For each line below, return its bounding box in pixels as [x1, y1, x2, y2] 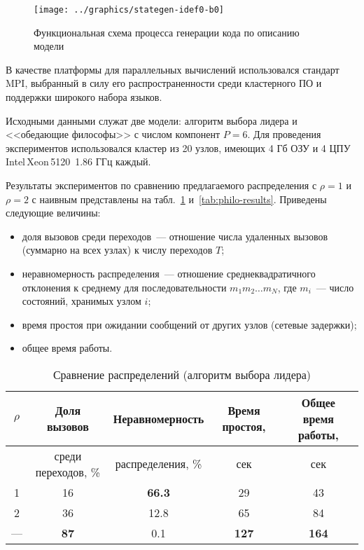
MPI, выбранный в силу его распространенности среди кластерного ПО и [6, 76, 322, 90]
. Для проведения [247, 127, 321, 142]
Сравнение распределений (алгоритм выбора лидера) [52, 366, 311, 383]
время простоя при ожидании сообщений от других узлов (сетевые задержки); [22, 317, 357, 331]
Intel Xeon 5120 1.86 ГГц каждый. [6, 154, 151, 169]
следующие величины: [6, 205, 101, 220]
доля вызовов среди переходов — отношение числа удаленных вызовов [22, 228, 328, 243]
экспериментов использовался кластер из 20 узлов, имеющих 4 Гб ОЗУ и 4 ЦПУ [6, 140, 351, 155]
